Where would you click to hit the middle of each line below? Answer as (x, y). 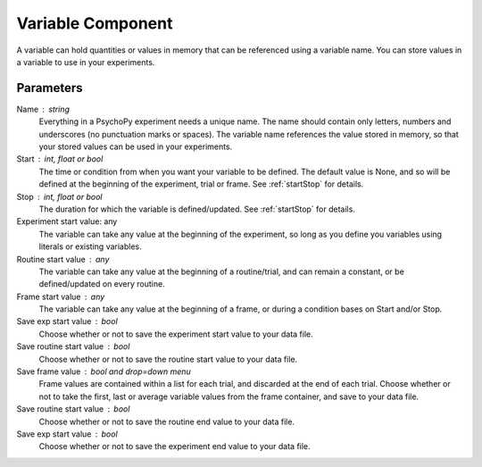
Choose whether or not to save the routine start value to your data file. (168, 359)
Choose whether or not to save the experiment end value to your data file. (175, 446)
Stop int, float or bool (59, 196)
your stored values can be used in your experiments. (136, 146)
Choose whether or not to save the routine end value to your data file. (166, 421)
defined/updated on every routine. (102, 284)
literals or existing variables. (90, 246)
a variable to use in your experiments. (86, 62)
